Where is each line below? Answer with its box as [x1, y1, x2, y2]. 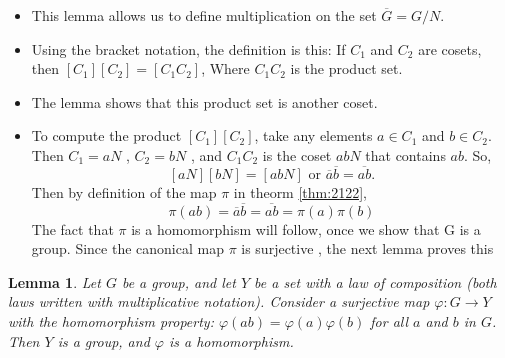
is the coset [262, 144, 332, 165]
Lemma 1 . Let [8, 271, 101, 292]
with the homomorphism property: [8, 310, 214, 331]
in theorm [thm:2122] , [233, 181, 367, 202]
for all [370, 310, 409, 331]
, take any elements [254, 125, 373, 146]
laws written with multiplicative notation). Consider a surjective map [8, 291, 430, 312]
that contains [365, 144, 446, 165]
